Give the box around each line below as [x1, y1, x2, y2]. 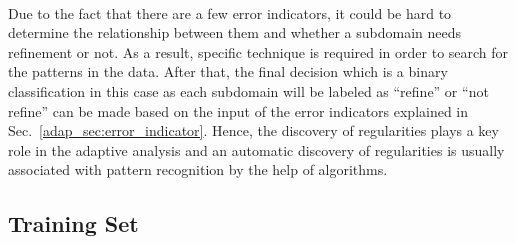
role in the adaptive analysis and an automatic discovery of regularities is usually [8, 139, 505, 160]
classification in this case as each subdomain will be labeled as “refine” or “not [8, 80, 489, 101]
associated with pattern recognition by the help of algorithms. [8, 159, 388, 180]
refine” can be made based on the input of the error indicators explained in [8, 100, 469, 121]
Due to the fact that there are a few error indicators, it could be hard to [8, 2, 452, 23]
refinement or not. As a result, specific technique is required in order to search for [8, 41, 509, 62]
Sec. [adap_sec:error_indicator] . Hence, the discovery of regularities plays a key [8, 120, 499, 141]
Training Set [8, 208, 139, 239]
